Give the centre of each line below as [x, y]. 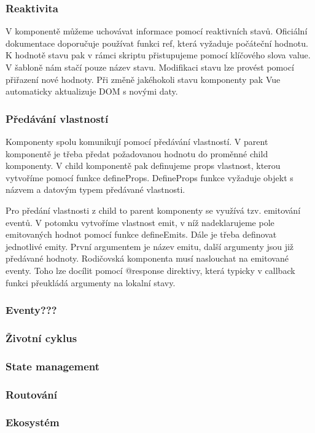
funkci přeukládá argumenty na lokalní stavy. [91, 282]
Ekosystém [33, 422]
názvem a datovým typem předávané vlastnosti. [95, 189]
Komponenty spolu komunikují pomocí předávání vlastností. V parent [137, 141]
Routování [31, 394]
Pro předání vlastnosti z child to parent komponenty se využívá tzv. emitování [153, 210]
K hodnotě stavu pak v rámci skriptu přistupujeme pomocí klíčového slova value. [158, 55]
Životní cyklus [41, 337]
